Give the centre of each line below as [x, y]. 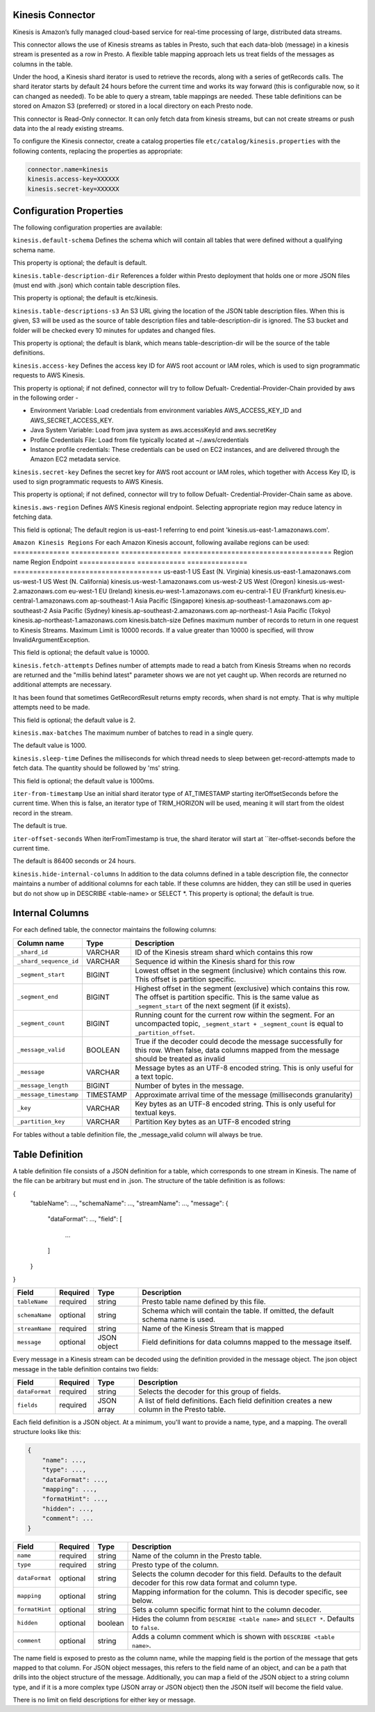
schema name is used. [178, 1319]
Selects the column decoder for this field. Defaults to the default [237, 1574]
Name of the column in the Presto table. [197, 1556]
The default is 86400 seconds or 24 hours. [74, 861]
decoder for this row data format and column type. [215, 1583]
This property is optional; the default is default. [80, 263]
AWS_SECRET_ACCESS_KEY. [72, 420]
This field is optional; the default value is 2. [74, 720]
